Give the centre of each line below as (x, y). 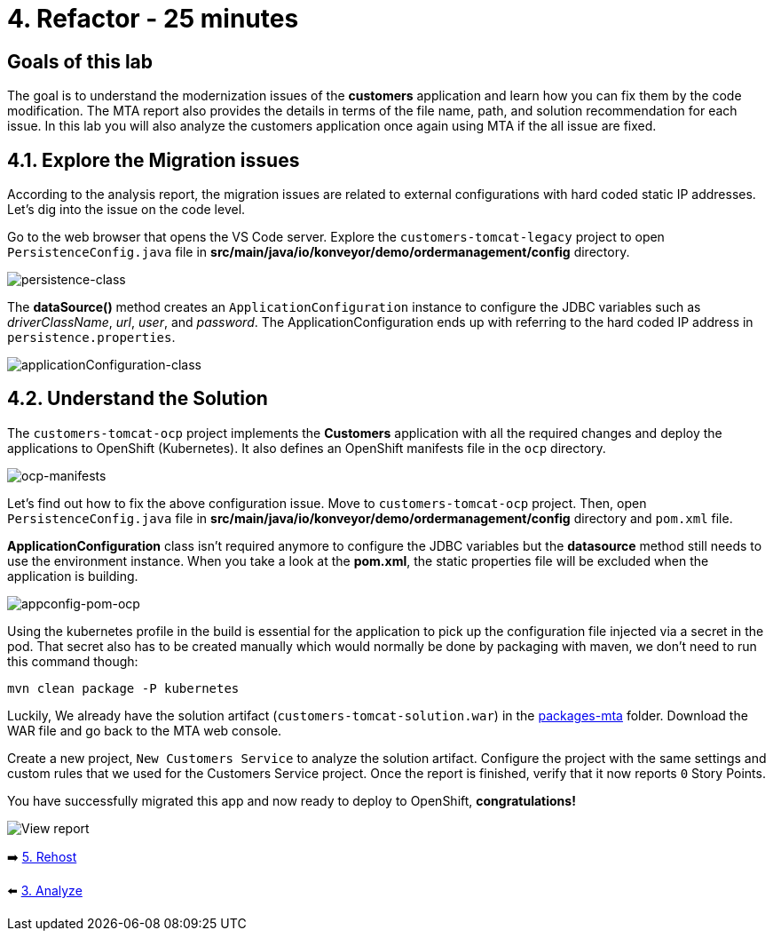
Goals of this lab (80, 61)
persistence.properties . (91, 338)
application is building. (73, 576)
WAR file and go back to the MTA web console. (145, 730)
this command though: (73, 661)
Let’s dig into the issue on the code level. (126, 210)
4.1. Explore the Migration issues (154, 160)
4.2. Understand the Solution (138, 399)
